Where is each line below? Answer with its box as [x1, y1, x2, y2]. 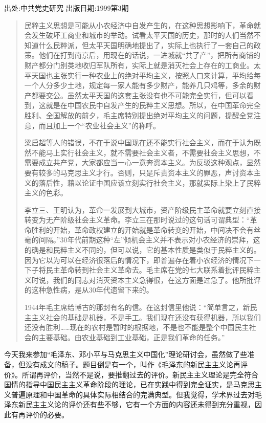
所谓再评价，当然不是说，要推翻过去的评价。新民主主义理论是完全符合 [21, 369, 258, 380]
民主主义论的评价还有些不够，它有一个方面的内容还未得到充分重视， [25, 399, 255, 410]
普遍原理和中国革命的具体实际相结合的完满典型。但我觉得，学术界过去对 [11, 389, 255, 399]
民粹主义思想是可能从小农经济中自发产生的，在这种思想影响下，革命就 [24, 19, 261, 30]
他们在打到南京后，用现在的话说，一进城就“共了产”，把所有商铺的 [38, 50, 261, 60]
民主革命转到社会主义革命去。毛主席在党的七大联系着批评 [46, 264, 239, 275]
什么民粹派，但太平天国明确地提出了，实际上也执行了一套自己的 [38, 39, 254, 50]
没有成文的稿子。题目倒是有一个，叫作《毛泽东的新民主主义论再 [25, 359, 240, 369]
